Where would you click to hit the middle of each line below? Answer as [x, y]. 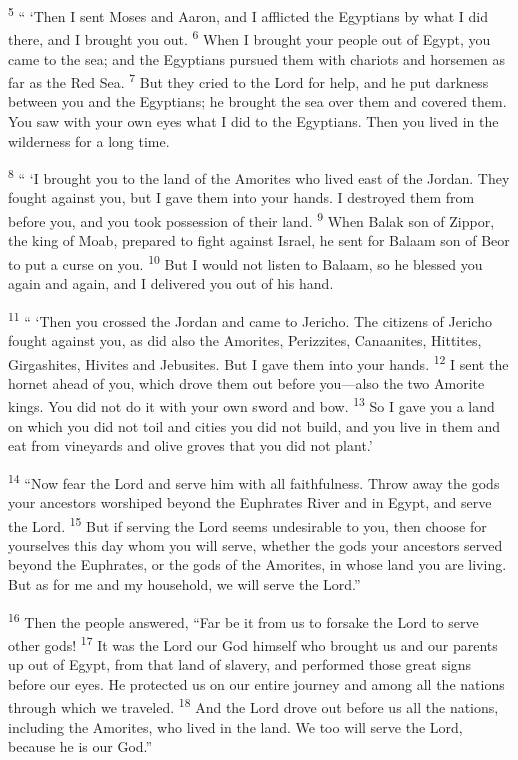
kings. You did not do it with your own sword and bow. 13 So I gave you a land [251, 404]
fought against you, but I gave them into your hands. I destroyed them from [241, 197]
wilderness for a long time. [89, 140]
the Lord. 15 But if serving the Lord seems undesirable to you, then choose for [247, 524]
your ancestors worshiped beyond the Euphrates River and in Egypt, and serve [250, 502]
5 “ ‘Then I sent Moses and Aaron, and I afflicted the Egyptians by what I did [248, 14]
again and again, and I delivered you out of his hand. [171, 283]
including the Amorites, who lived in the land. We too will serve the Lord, [235, 726]
